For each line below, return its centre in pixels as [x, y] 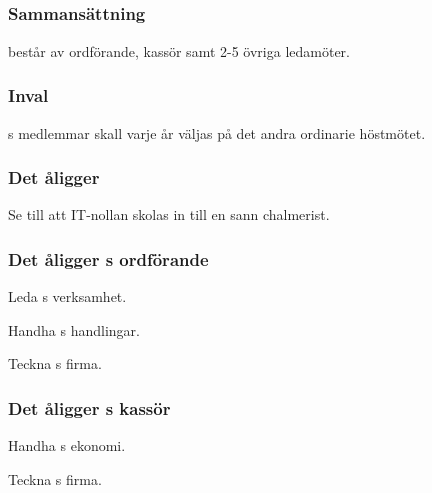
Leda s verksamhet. [67, 296]
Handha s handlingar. [74, 329]
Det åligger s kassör [89, 407]
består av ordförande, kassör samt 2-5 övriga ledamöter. [179, 50]
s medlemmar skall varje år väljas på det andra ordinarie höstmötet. [217, 132]
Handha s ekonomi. [67, 445]
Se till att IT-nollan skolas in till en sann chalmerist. [169, 214]
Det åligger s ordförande [108, 258]
